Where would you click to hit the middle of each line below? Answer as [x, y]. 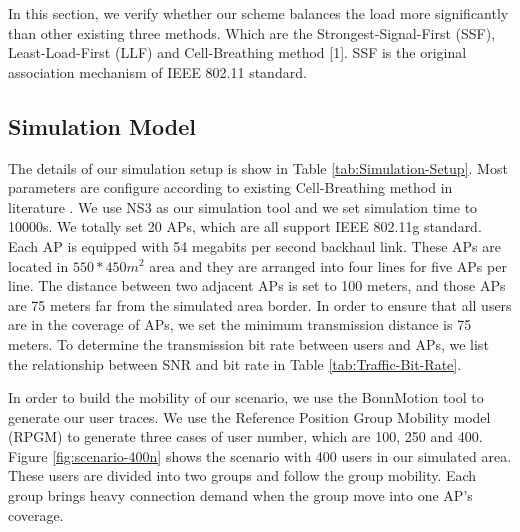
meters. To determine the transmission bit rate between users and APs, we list [248, 343]
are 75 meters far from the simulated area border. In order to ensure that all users [260, 304]
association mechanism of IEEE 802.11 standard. [157, 71]
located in [38, 265]
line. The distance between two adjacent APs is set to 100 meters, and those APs [257, 285]
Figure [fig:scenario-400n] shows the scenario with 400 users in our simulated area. [260, 455]
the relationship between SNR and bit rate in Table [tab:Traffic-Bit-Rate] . [235, 363]
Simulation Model [102, 125]
